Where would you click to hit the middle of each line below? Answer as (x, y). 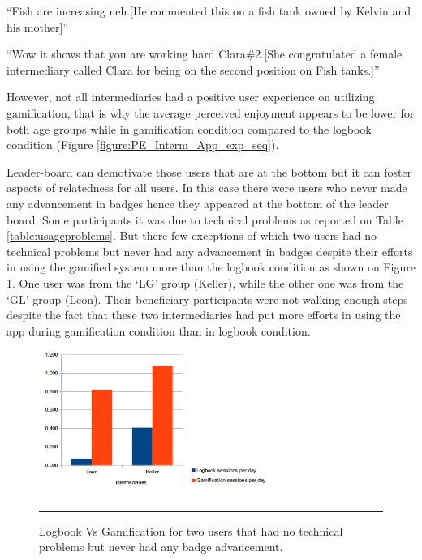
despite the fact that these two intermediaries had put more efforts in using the (204, 315)
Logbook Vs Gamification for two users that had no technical (191, 530)
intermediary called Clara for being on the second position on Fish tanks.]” (193, 69)
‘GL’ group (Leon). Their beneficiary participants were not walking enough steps (207, 299)
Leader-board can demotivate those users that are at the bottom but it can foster (209, 171)
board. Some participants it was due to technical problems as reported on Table (205, 219)
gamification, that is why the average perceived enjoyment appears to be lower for (211, 112)
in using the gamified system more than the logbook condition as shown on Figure (211, 267)
